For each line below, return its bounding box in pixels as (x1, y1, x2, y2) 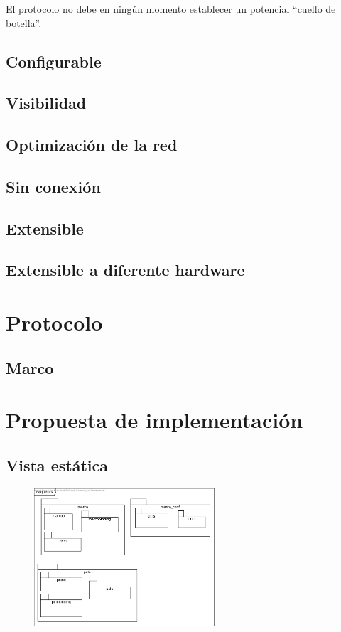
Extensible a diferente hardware (6, 259, 245, 281)
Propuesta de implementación (6, 405, 303, 434)
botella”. (6, 15, 42, 30)
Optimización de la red (6, 134, 178, 156)
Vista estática (6, 454, 108, 476)
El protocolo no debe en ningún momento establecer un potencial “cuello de (6, 1, 336, 16)
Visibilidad (6, 92, 87, 114)
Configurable (6, 50, 102, 72)
